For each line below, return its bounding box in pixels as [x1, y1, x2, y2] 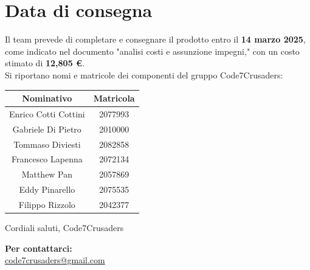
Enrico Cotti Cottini [9, 107, 85, 120]
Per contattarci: [5, 241, 72, 254]
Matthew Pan [21, 168, 73, 181]
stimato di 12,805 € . [5, 57, 85, 69]
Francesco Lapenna [11, 153, 83, 165]
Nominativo [22, 92, 72, 104]
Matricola [93, 92, 135, 104]
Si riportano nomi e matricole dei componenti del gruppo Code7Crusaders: [5, 68, 283, 81]
